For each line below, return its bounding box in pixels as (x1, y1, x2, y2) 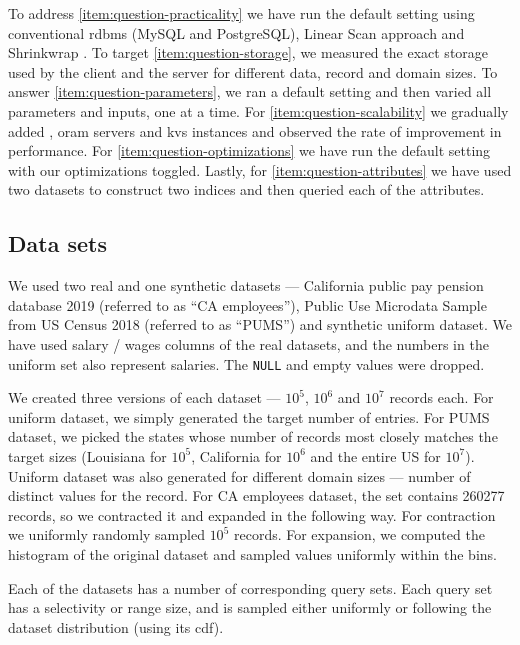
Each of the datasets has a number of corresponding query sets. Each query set (8, 577, 493, 598)
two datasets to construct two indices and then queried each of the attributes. (8, 179, 485, 200)
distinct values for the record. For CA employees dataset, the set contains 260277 (8, 485, 505, 506)
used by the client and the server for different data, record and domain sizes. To (8, 61, 498, 82)
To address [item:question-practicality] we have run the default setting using (8, 3, 475, 23)
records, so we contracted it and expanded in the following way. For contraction (8, 504, 496, 525)
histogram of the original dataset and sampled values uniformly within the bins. (8, 543, 497, 564)
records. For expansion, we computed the (233, 524, 485, 545)
